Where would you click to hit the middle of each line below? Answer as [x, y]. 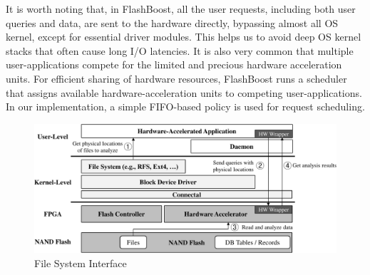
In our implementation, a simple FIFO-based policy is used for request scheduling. [185, 107]
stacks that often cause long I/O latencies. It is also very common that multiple [180, 50]
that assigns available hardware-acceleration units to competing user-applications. [184, 92]
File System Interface [81, 263]
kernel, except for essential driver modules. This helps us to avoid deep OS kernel [184, 37]
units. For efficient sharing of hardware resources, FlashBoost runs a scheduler [176, 78]
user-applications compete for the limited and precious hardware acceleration [174, 64]
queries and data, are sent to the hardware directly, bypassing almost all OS [172, 22]
